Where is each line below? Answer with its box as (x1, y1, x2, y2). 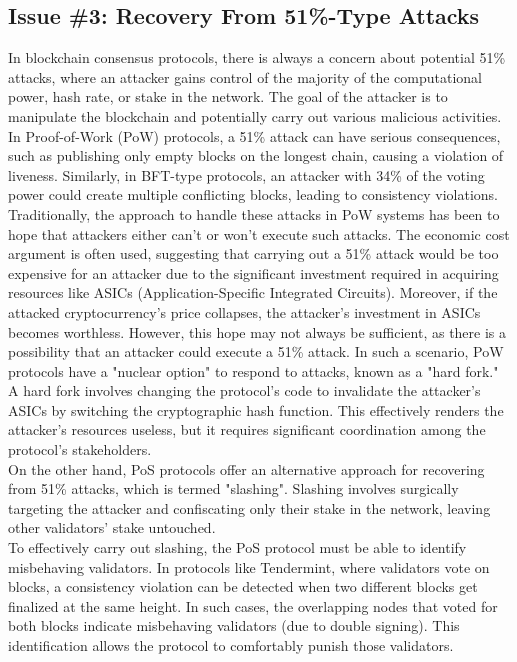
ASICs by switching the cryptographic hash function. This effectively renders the (8, 399, 504, 420)
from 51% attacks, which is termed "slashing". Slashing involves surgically (8, 478, 459, 499)
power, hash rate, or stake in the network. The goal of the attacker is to (8, 86, 448, 107)
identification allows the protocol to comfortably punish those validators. (8, 635, 454, 656)
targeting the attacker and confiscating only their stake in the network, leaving (8, 497, 491, 518)
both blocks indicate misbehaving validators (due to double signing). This (8, 615, 460, 636)
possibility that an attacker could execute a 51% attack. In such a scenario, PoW (8, 341, 504, 362)
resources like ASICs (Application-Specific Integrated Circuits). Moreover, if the (8, 282, 498, 303)
